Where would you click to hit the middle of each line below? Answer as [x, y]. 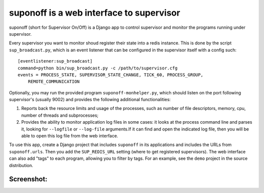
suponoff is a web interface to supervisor [95, 13]
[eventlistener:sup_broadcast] [55, 61]
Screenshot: [28, 179]
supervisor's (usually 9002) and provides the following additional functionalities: [90, 100]
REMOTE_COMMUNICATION [54, 82]
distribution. [21, 165]
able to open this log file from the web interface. [70, 136]
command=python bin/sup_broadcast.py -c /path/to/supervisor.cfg [98, 68]
